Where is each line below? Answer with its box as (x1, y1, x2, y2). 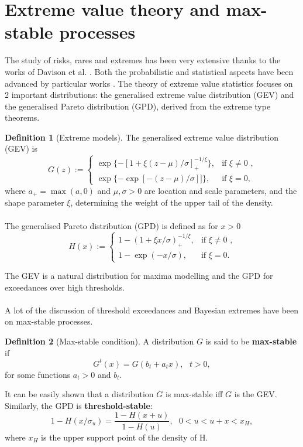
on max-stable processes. (5, 315, 93, 327)
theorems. (5, 111, 40, 124)
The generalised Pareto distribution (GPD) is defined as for (5, 219, 218, 231)
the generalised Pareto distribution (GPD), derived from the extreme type (5, 100, 271, 112)
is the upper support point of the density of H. (41, 431, 208, 443)
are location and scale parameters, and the (144, 184, 297, 196)
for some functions (5, 368, 71, 380)
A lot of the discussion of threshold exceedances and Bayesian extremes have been (5, 303, 299, 316)
